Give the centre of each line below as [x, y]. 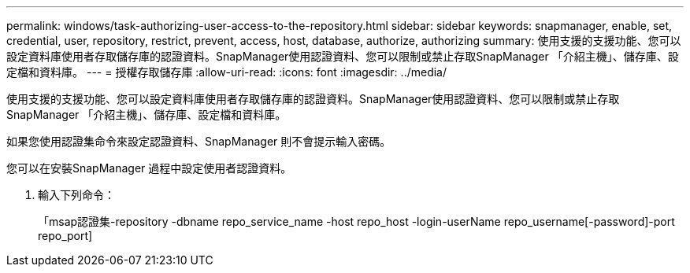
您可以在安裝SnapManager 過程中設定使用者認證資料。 [149, 168]
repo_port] [65, 236]
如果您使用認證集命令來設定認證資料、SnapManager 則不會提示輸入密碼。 [199, 141]
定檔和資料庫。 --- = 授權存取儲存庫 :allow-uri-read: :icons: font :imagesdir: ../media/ [227, 72]
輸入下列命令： [76, 195]
